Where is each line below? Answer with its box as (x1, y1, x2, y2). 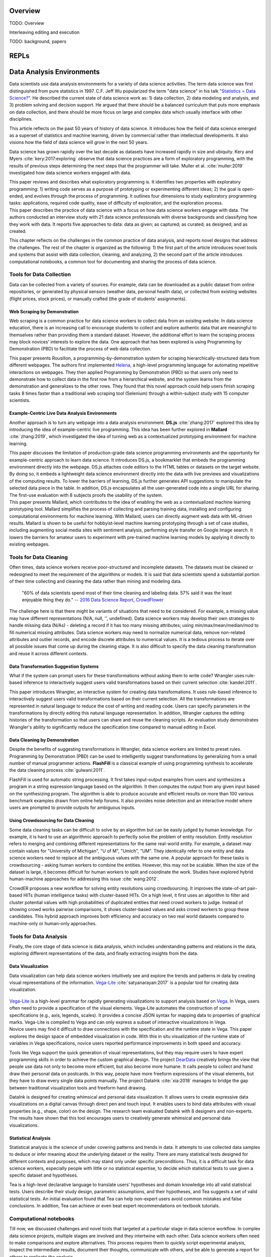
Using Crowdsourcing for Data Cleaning (9, 818, 94, 824)
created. (9, 228, 27, 234)
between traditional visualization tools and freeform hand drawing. (9, 1085, 147, 1091)
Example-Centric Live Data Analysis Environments (9, 410, 117, 416)
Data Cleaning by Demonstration (9, 737, 79, 743)
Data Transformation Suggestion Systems (9, 663, 99, 669)
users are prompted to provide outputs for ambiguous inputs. (9, 804, 135, 811)
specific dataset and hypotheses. (9, 1172, 78, 1179)
